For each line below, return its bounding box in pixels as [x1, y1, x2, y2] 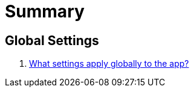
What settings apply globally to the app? [29, 58, 189, 69]
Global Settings [5, 32, 99, 48]
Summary [5, 1, 85, 22]
